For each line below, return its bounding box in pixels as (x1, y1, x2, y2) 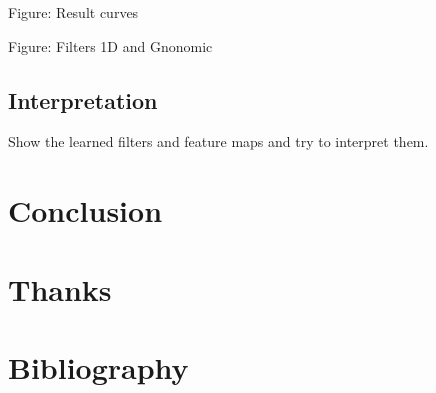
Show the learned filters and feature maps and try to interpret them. (8, 131, 429, 152)
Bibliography (8, 346, 189, 387)
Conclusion (8, 190, 163, 231)
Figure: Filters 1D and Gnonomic (8, 35, 213, 56)
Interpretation (8, 84, 158, 115)
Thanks (8, 268, 112, 309)
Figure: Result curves (8, 2, 139, 22)
